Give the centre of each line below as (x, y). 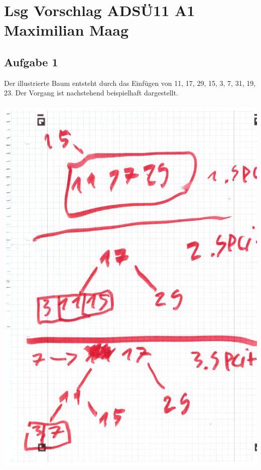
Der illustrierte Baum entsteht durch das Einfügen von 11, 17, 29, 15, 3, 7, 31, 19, (130, 83)
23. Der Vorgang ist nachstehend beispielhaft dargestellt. (91, 93)
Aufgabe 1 (31, 62)
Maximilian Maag (67, 30)
